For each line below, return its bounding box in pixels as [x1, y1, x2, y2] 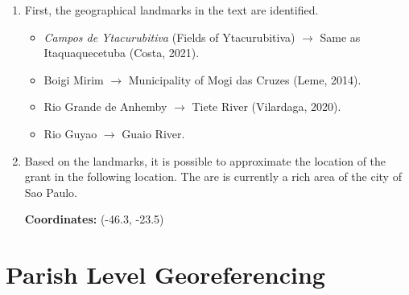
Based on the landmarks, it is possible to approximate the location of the [24, 152, 386, 169]
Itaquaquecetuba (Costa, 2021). [43, 44, 200, 61]
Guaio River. [122, 125, 185, 141]
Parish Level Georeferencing [6, 258, 325, 291]
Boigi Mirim [43, 71, 104, 88]
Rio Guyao [43, 125, 97, 141]
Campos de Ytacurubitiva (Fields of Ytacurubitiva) [43, 28, 295, 45]
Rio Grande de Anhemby [43, 98, 167, 115]
